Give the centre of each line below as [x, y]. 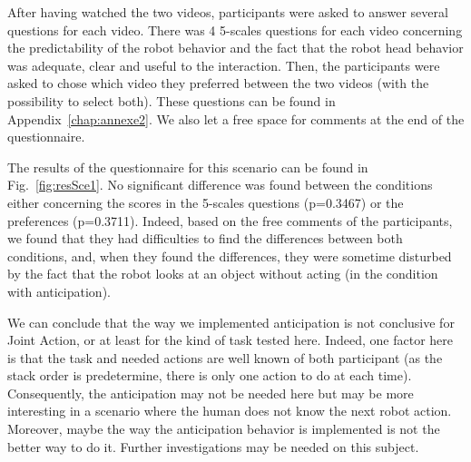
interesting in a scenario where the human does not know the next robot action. [230, 411]
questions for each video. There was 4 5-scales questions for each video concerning [235, 29]
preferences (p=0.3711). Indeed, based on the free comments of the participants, [230, 220]
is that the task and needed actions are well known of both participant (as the [225, 357]
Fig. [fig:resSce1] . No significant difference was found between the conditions [220, 185]
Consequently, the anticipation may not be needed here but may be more [211, 393]
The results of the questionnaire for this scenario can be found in [188, 167]
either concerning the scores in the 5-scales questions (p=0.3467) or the [206, 202]
